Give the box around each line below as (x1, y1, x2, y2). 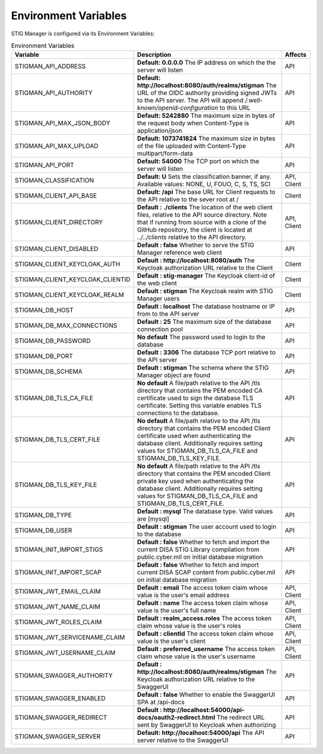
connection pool (137, 325, 183, 333)
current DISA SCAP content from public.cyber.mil (137, 568, 275, 577)
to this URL (219, 104, 251, 112)
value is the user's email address (137, 591, 230, 600)
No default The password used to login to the (137, 333, 266, 341)
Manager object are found (137, 371, 211, 379)
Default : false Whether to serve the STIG (137, 241, 254, 250)
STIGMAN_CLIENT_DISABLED (14, 245, 99, 253)
